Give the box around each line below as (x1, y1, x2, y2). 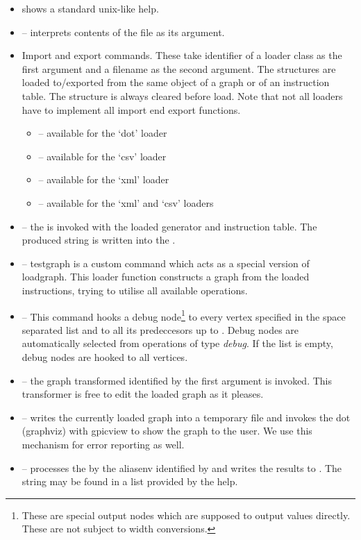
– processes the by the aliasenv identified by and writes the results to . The (22, 460, 342, 475)
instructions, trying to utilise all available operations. (22, 282, 248, 297)
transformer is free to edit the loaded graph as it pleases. (22, 387, 264, 401)
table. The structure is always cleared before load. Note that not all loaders (22, 88, 343, 103)
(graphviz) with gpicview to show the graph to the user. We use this (22, 423, 312, 438)
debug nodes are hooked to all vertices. (22, 349, 188, 364)
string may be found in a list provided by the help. (22, 474, 238, 489)
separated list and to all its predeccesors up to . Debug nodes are (22, 322, 299, 337)
